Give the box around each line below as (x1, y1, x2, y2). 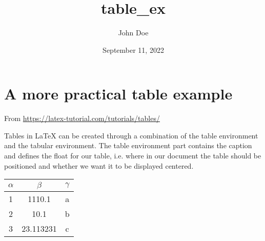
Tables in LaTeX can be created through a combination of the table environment (4, 130, 258, 140)
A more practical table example (4, 83, 233, 104)
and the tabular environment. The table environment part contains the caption (4, 140, 252, 151)
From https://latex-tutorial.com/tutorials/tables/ (4, 113, 160, 124)
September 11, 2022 (103, 44, 164, 55)
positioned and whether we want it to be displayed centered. (4, 160, 194, 171)
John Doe (118, 27, 149, 38)
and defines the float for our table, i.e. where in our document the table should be (4, 150, 261, 161)
